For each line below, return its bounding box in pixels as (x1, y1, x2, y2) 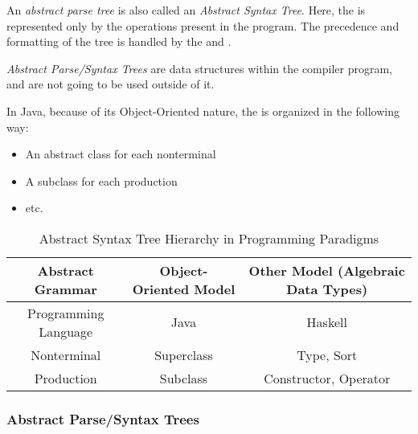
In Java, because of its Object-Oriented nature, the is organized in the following (6, 102, 400, 119)
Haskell (306, 313, 347, 332)
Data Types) (286, 279, 368, 298)
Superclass (154, 345, 213, 364)
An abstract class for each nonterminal (25, 145, 216, 162)
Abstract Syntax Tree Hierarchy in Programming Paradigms (39, 228, 379, 248)
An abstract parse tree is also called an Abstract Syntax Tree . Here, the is (6, 2, 366, 18)
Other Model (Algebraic (248, 260, 405, 280)
